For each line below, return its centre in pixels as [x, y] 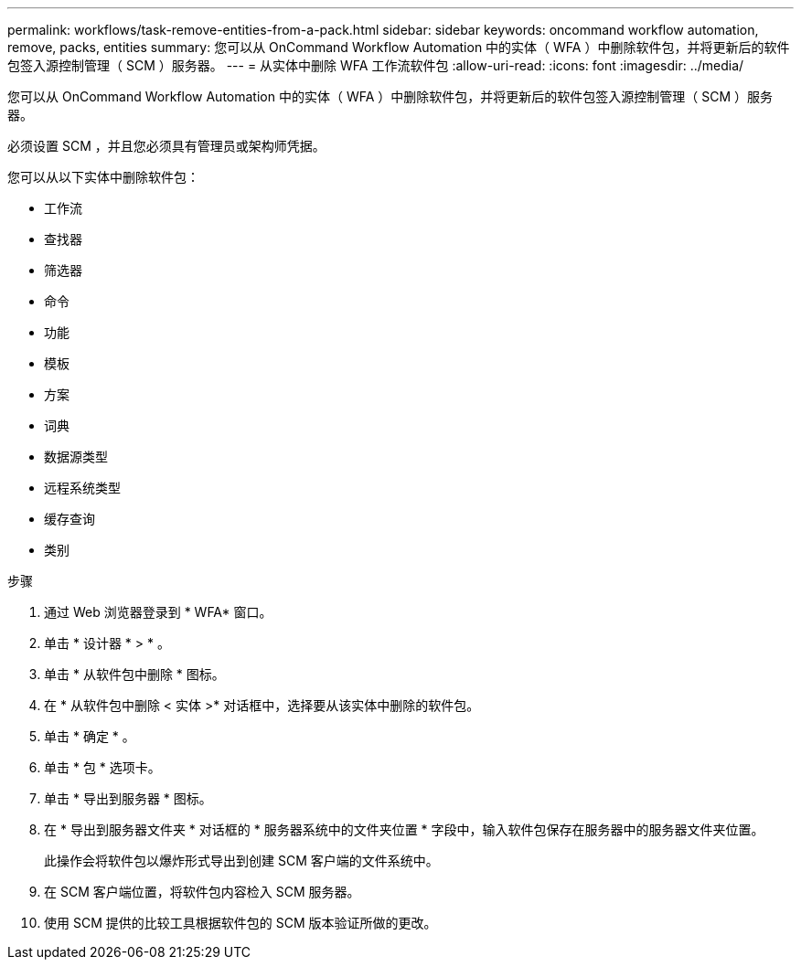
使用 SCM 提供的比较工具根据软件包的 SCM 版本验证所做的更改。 [240, 923]
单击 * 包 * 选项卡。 [102, 767]
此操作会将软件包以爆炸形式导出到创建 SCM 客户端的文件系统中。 [241, 861]
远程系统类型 [82, 488]
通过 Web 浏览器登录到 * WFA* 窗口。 [158, 612]
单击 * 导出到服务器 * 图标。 [128, 798]
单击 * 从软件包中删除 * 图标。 [134, 674]
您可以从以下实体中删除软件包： [103, 177]
